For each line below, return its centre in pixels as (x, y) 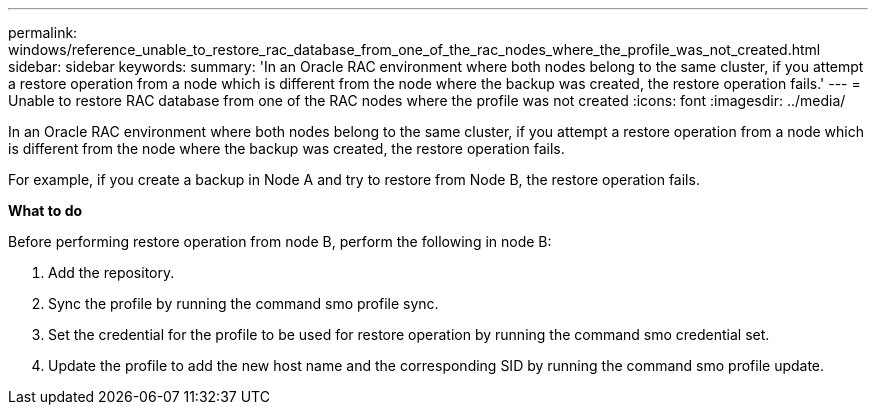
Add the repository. (111, 272)
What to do (45, 210)
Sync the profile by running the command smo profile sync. (243, 303)
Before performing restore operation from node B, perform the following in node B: (280, 241)
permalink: (43, 32)
